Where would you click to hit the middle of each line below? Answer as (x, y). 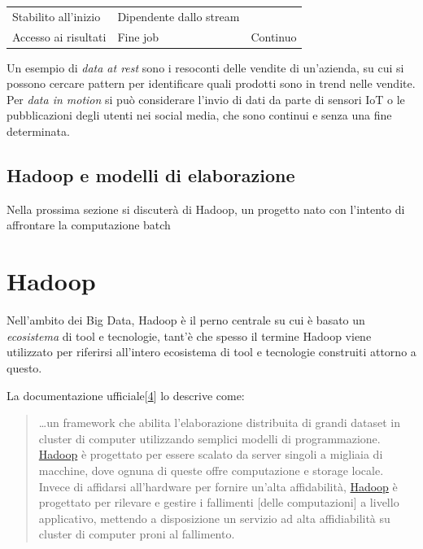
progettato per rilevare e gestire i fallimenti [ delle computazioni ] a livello (219, 502)
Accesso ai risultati (59, 36)
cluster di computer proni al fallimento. (137, 534)
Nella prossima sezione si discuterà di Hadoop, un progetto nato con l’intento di (206, 209)
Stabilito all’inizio (57, 16)
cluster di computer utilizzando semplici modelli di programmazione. (209, 438)
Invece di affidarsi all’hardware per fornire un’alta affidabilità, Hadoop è (218, 486)
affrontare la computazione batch (89, 225)
